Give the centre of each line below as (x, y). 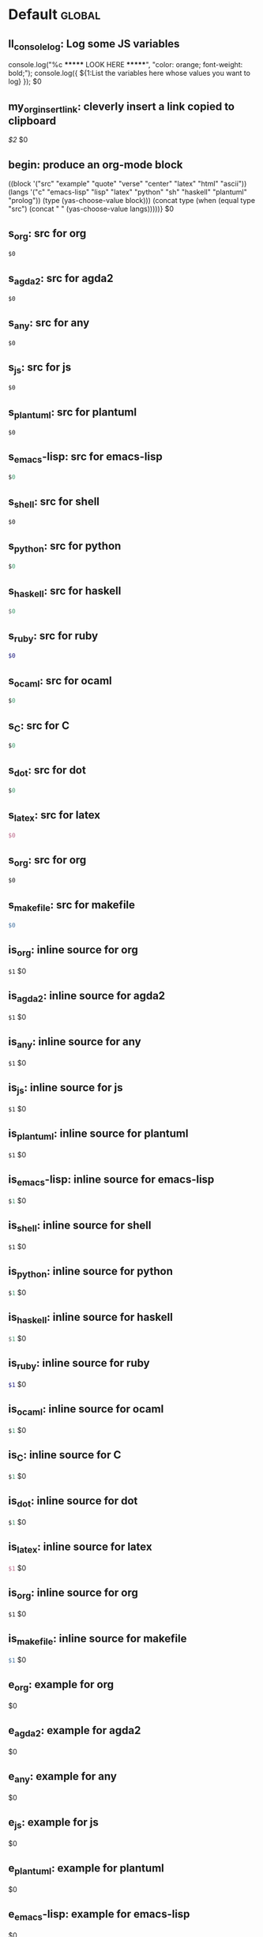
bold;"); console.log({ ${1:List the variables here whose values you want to (130, 73)
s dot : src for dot (47, 771)
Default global (54, 15)
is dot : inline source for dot (73, 1502)
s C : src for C (39, 726)
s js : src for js (40, 369)
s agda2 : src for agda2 (61, 280)
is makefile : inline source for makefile (98, 1640)
